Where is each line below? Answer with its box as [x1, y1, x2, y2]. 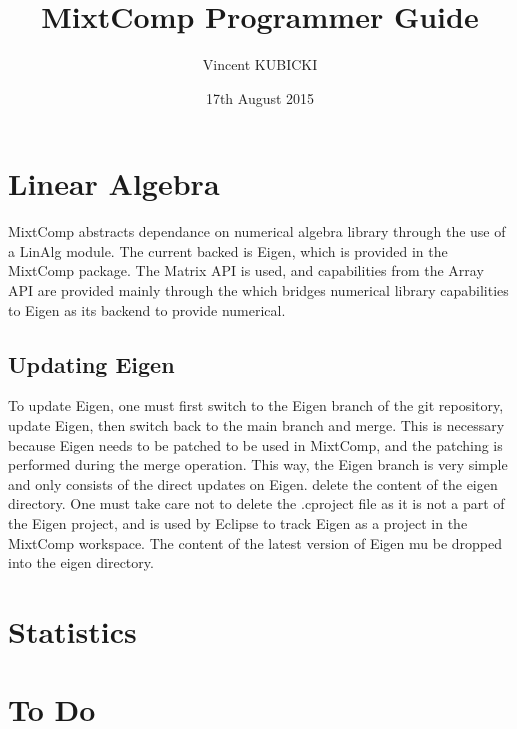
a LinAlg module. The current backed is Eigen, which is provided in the [8, 240, 448, 261]
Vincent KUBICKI [202, 54, 318, 75]
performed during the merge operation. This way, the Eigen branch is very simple [8, 454, 508, 475]
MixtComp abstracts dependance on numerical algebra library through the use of [8, 221, 506, 242]
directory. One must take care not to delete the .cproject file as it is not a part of [8, 493, 505, 514]
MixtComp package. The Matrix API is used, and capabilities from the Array [8, 260, 484, 281]
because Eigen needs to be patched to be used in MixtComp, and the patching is [8, 434, 503, 455]
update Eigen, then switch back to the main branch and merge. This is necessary [8, 415, 505, 436]
